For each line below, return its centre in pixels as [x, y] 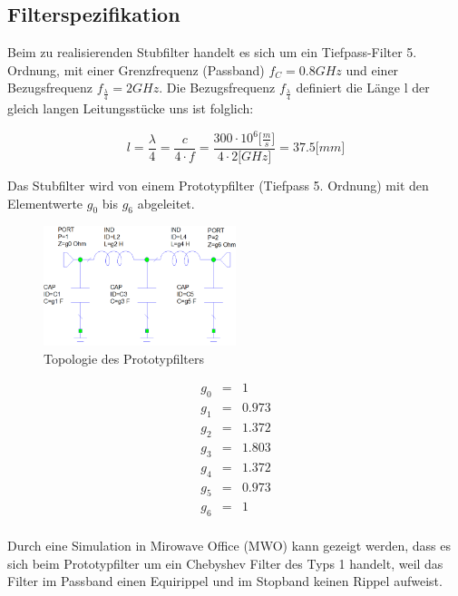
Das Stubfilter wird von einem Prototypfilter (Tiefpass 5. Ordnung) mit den [218, 185]
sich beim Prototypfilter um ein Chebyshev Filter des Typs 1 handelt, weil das [225, 563]
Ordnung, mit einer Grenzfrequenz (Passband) [136, 69]
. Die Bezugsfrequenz [217, 88]
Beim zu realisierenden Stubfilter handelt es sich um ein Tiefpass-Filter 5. [212, 52]
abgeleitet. [166, 203]
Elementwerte [45, 203]
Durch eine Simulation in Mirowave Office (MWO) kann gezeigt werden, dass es [229, 546]
